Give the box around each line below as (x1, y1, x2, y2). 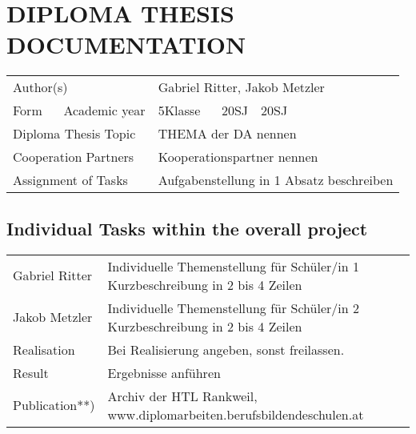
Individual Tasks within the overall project (6, 215, 368, 240)
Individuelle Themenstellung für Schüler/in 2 (107, 298, 359, 317)
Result (13, 363, 49, 382)
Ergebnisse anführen (107, 363, 221, 382)
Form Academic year (13, 101, 146, 120)
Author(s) (13, 78, 68, 97)
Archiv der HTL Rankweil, (107, 386, 258, 405)
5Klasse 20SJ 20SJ (158, 101, 288, 120)
